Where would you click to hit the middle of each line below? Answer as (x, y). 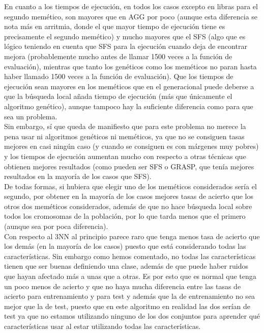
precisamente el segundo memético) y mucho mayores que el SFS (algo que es (125, 36)
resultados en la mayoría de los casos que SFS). (78, 176)
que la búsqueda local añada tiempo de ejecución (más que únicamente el (118, 96)
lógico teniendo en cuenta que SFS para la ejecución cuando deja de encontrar (126, 46)
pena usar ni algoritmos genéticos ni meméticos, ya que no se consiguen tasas (124, 136)
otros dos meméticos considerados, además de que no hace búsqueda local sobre (128, 206)
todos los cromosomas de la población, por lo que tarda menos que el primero (125, 216)
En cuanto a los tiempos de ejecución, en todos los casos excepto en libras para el (131, 6)
